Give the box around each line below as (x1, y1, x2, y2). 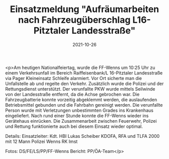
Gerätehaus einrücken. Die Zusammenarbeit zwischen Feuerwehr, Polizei (5, 118, 157, 124)
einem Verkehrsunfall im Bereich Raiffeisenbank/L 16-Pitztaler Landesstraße (5, 69, 163, 76)
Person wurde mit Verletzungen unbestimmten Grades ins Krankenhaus (5, 107, 153, 113)
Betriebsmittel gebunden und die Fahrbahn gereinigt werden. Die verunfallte (5, 102, 163, 108)
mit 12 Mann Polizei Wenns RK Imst (5, 138, 78, 144)
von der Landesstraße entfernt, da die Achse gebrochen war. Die (5, 91, 140, 97)
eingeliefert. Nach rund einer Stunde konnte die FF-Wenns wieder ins (5, 112, 149, 119)
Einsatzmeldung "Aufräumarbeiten (10, 4, 159, 15)
